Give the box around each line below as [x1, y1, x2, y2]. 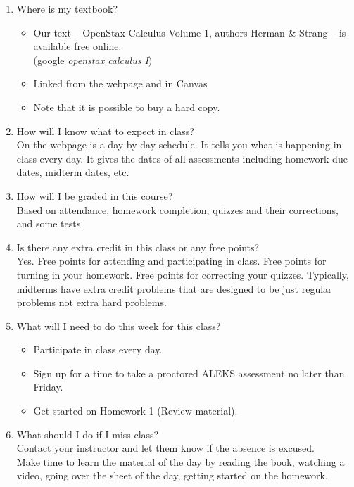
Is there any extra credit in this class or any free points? [16, 239, 260, 254]
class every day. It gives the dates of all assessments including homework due [16, 151, 348, 165]
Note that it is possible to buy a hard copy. [33, 99, 220, 114]
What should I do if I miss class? [16, 426, 159, 441]
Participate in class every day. [33, 342, 163, 357]
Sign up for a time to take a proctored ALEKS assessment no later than [33, 365, 345, 380]
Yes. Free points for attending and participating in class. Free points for [16, 253, 327, 268]
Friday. [33, 379, 63, 394]
